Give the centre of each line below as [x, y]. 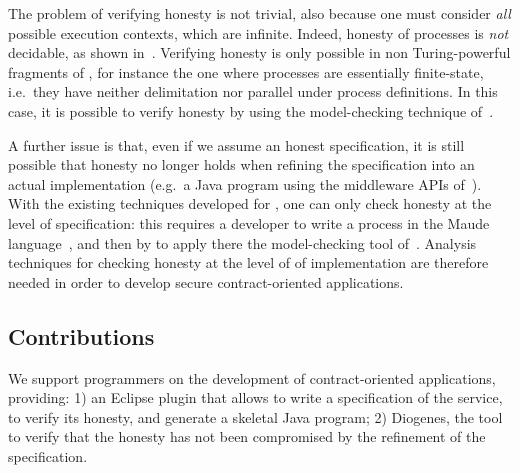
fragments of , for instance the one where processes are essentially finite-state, [246, 71]
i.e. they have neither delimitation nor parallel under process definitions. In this [253, 91]
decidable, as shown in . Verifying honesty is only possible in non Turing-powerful [259, 52]
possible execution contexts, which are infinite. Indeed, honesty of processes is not [258, 32]
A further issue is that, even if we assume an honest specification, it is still [236, 144]
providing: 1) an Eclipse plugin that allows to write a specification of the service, [255, 397]
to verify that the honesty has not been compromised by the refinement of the [247, 436]
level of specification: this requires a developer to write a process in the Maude [249, 222]
